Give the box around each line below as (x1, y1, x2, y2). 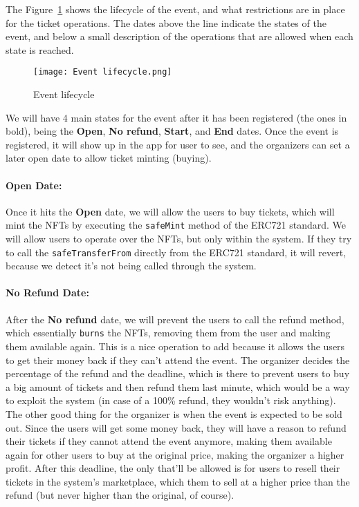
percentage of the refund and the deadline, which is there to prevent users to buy (6, 366, 350, 381)
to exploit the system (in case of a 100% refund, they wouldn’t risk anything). (6, 393, 336, 408)
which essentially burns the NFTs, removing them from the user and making (6, 325, 331, 340)
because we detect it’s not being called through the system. (6, 258, 257, 273)
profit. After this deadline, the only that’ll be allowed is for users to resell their (6, 461, 340, 475)
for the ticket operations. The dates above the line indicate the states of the (6, 15, 326, 30)
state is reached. (6, 42, 74, 57)
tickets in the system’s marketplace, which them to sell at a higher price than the (6, 474, 350, 488)
